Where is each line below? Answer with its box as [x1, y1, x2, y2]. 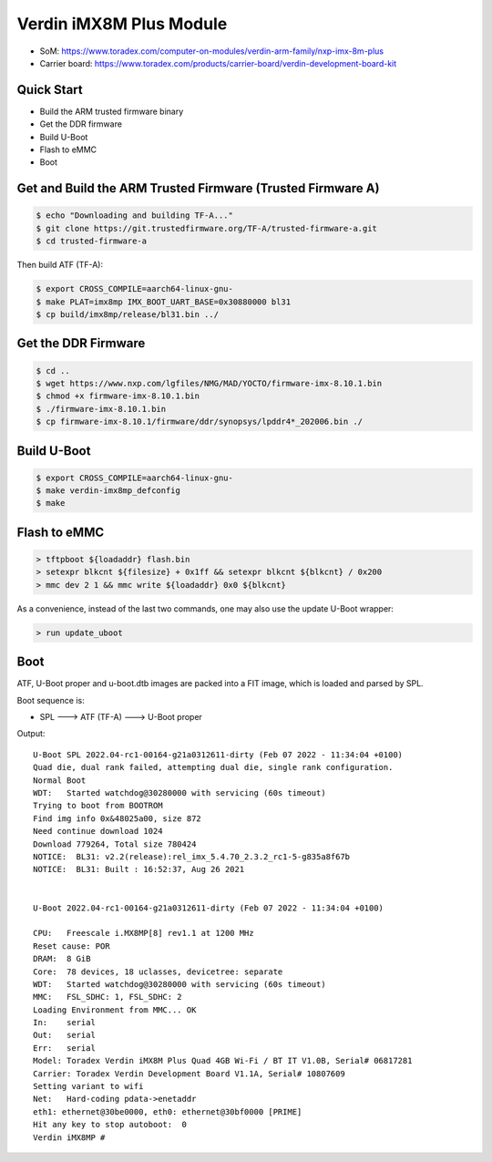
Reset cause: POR [33, 941, 110, 951]
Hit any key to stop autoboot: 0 [33, 1119, 187, 1130]
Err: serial [33, 1043, 96, 1053]
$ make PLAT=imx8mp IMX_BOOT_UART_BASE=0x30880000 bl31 [36, 296, 292, 307]
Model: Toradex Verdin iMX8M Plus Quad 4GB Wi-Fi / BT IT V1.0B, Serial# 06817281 [33, 1055, 413, 1066]
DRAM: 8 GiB [33, 953, 91, 964]
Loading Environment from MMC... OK [33, 1004, 197, 1015]
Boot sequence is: [16, 694, 86, 705]
